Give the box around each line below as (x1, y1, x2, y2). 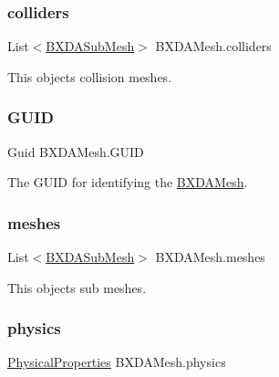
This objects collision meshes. (7, 67, 172, 86)
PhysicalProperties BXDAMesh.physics (7, 352, 226, 372)
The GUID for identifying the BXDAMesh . (7, 173, 248, 192)
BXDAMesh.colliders (155, 37, 272, 56)
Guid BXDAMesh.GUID (7, 141, 144, 161)
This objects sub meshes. (7, 278, 147, 297)
